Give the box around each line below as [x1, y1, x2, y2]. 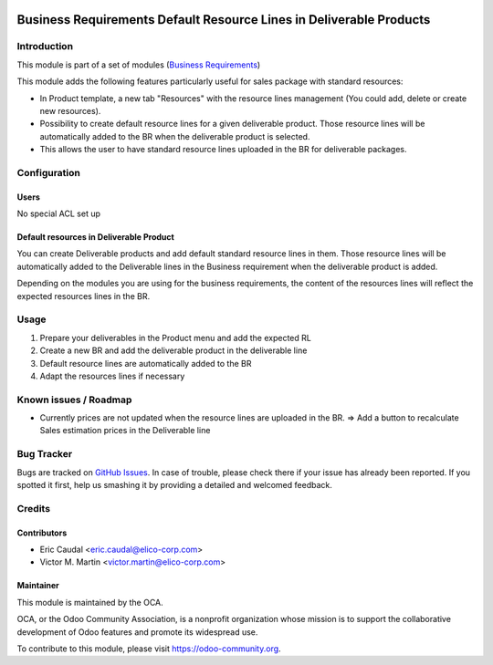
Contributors [16, 527, 68, 538]
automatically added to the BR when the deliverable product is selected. [39, 130, 310, 141]
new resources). [39, 105, 101, 116]
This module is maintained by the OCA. [16, 597, 163, 608]
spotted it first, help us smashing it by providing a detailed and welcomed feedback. [16, 480, 332, 490]
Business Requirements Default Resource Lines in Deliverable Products [16, 12, 431, 27]
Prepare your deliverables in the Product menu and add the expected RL [39, 332, 312, 343]
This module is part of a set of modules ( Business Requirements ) [16, 59, 261, 70]
